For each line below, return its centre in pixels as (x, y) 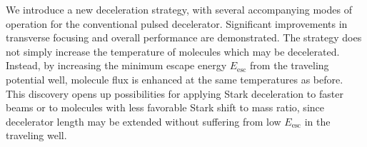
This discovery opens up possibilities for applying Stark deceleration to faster (175, 93)
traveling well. (36, 135)
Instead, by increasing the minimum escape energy (116, 65)
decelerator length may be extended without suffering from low (144, 121)
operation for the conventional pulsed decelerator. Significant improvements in (177, 23)
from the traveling (290, 65)
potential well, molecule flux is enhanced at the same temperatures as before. (175, 79)
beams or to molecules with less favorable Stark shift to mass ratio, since (165, 107)
